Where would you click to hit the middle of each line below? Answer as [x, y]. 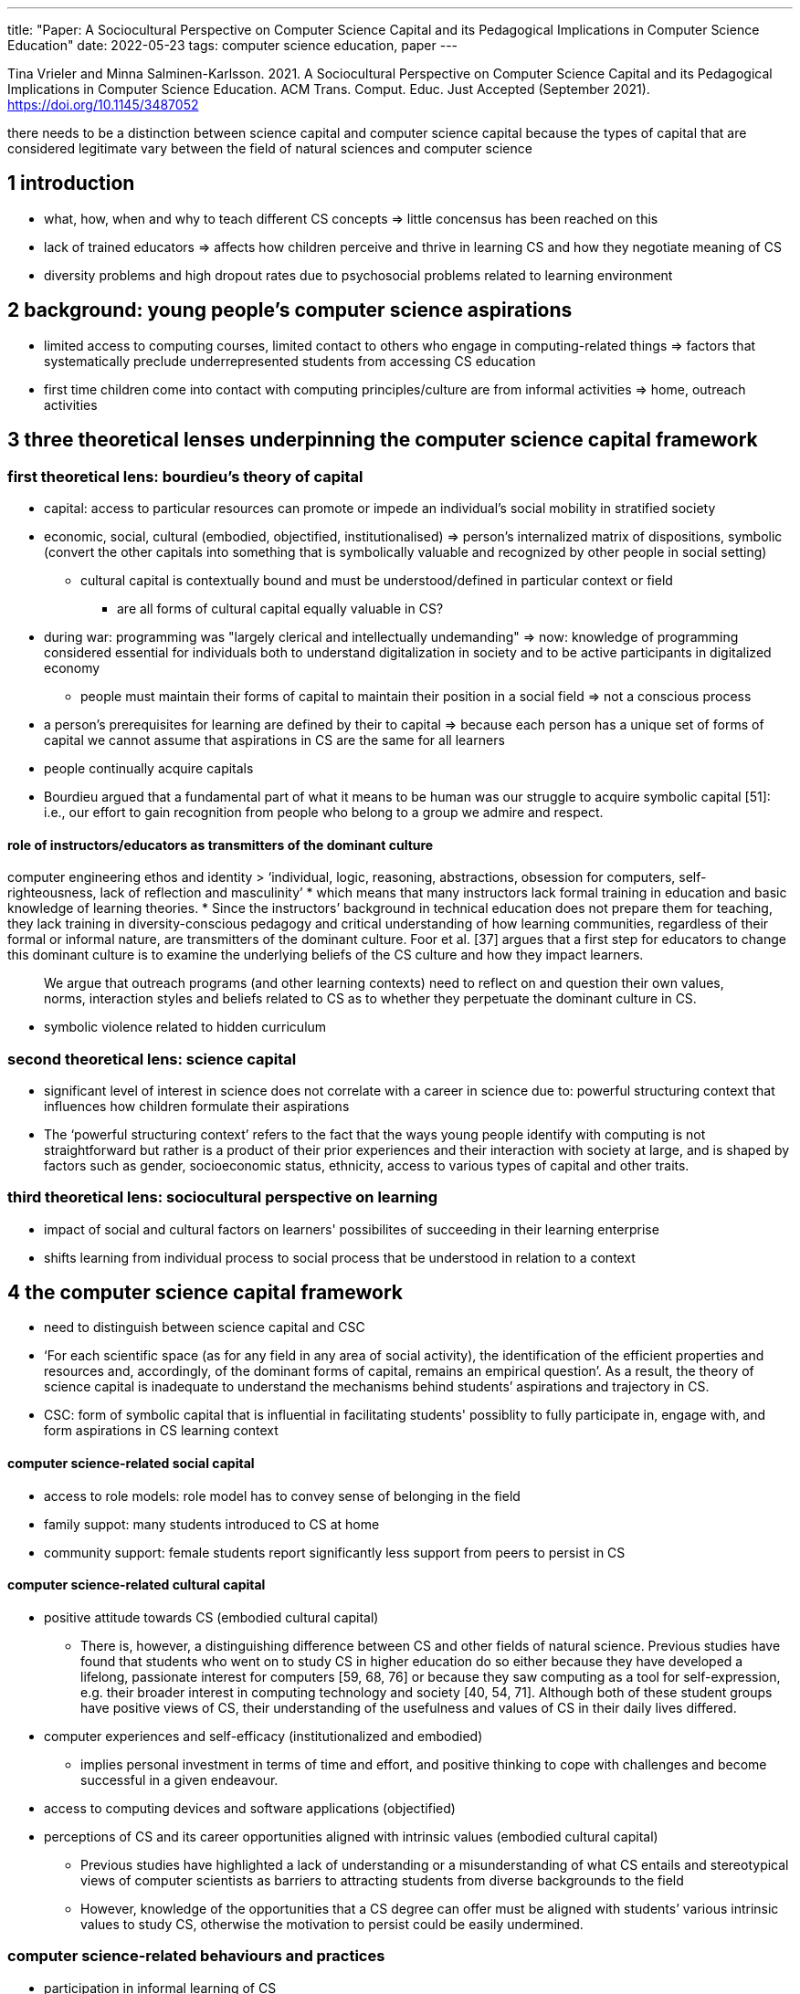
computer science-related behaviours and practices [196, 1956]
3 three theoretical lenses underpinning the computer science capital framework [383, 440]
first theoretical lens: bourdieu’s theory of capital [185, 476]
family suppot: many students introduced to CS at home [212, 1524]
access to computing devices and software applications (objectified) [250, 1808]
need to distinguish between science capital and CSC [205, 1328]
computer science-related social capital [131, 1464]
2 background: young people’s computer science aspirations [290, 310]
